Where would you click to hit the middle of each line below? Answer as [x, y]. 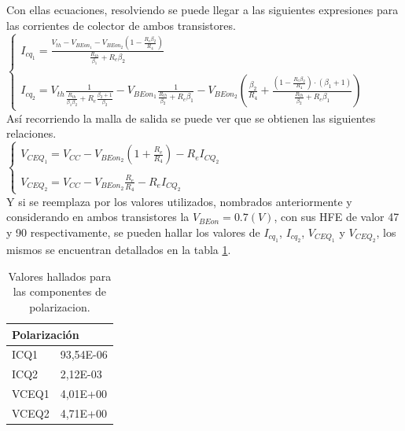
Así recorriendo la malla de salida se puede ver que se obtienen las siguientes [191, 118]
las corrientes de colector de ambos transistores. [121, 25]
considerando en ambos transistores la [98, 217]
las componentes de [60, 291]
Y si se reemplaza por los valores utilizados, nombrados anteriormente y [179, 201]
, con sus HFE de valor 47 [337, 217]
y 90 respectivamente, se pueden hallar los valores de [133, 232]
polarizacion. [60, 306]
